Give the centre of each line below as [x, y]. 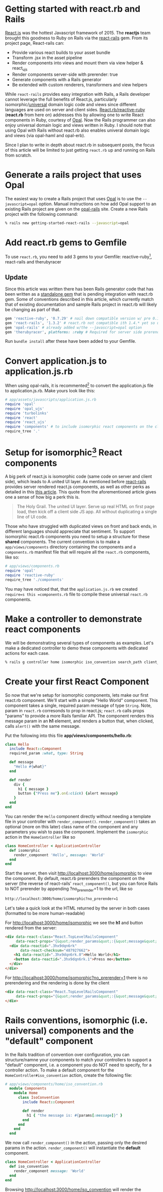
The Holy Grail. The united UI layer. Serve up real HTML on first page [86, 507]
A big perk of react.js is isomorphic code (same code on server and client [79, 476]
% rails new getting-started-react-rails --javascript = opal [67, 223]
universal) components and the [70, 1030]
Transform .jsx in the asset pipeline [47, 57]
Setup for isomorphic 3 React [64, 452]
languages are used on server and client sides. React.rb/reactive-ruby [75, 109]
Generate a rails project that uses [73, 175]
